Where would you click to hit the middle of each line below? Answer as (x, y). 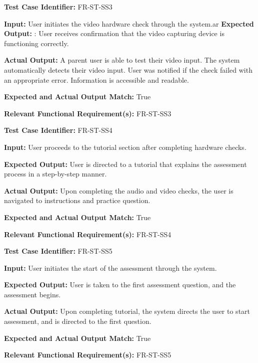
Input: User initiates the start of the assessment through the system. (110, 267)
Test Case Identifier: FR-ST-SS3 (58, 7)
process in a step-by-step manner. (55, 174)
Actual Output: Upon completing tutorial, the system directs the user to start (127, 311)
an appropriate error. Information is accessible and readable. (96, 79)
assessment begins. (32, 294)
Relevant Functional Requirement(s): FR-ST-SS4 (88, 234)
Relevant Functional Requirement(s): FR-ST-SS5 (88, 355)
